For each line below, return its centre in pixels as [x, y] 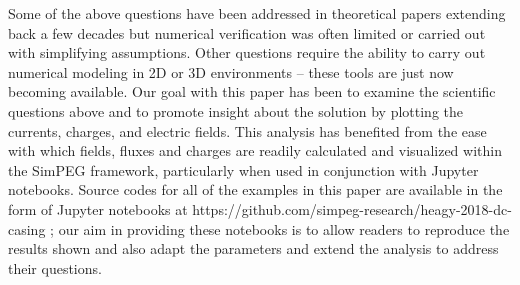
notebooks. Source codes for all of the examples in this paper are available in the [255, 189]
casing [27, 228]
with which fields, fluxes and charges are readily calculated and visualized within [255, 150]
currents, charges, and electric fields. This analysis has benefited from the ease [247, 130]
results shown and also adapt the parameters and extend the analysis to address [253, 248]
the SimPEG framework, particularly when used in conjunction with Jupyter [243, 169]
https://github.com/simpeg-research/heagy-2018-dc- [352, 208]
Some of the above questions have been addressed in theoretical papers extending [257, 13]
